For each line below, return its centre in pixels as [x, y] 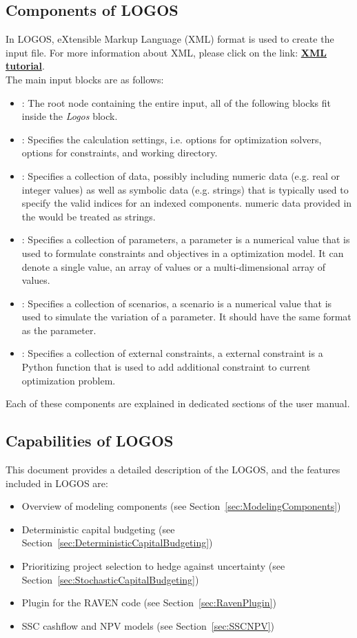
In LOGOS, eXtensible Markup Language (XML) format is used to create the [170, 39]
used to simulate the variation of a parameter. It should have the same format [186, 317]
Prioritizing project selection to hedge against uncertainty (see [153, 566]
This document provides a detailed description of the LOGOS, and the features [173, 470]
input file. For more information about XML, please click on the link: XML [166, 52]
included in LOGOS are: [57, 483]
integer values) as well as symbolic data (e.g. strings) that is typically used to [185, 189]
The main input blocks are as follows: [85, 79]
